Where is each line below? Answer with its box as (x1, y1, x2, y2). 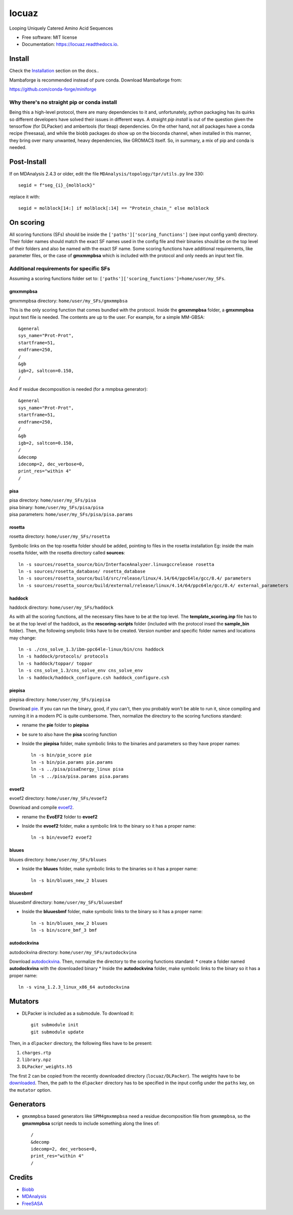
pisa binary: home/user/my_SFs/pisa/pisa (9, 504, 104, 510)
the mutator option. (9, 1087, 52, 1093)
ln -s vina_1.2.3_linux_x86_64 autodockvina (18, 984, 130, 990)
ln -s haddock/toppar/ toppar (18, 661, 93, 666)
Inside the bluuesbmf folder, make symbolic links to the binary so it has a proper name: (22, 909, 203, 915)
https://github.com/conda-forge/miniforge (9, 86, 96, 93)
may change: (9, 634, 36, 641)
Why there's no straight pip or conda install (9, 99, 117, 106)
